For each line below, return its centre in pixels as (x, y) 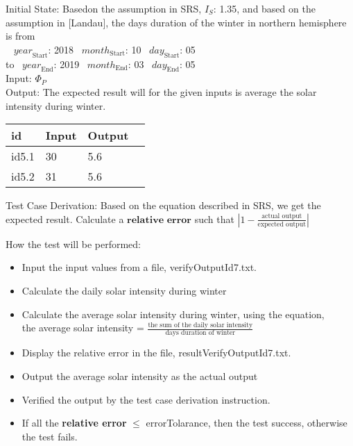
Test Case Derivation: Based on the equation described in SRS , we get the (163, 205)
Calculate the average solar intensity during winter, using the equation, (173, 314)
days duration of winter (200, 333)
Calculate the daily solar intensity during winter (124, 290)
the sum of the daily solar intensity (200, 325)
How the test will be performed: (73, 243)
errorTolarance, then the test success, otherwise (247, 423)
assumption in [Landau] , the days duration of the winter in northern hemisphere (176, 22)
